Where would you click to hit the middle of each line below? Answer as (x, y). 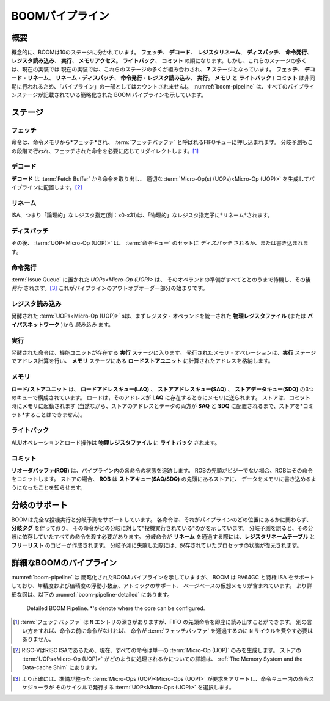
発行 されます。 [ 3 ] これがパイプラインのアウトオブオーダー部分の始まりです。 (109, 288)
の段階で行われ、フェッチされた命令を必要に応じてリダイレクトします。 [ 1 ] (105, 151)
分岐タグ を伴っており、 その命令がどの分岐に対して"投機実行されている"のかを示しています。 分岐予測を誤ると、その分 (162, 528)
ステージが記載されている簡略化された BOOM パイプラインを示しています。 (112, 95)
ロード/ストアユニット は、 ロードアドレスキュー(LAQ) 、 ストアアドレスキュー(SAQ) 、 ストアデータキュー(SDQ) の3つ (163, 389)
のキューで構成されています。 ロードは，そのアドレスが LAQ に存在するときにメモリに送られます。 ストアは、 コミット (161, 398)
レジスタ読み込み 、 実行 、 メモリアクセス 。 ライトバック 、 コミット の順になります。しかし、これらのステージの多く (159, 60)
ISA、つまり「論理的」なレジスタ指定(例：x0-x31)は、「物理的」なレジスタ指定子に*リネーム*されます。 (142, 215)
